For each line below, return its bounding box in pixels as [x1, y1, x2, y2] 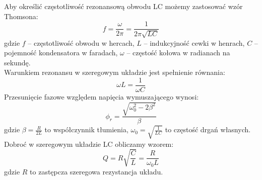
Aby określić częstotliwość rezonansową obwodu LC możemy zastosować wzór [4, 1, 243, 11]
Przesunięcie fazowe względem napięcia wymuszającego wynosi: [4, 92, 199, 102]
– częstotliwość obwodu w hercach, [28, 37, 135, 48]
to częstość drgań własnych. [165, 124, 251, 135]
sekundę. [4, 57, 31, 67]
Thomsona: [4, 11, 38, 21]
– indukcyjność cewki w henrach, [144, 37, 245, 48]
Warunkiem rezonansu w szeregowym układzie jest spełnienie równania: [4, 67, 225, 77]
